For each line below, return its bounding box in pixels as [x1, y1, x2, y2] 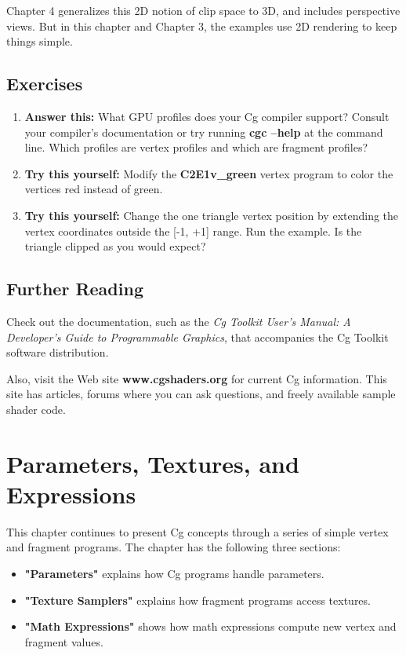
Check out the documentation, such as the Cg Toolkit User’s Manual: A [6, 313, 351, 329]
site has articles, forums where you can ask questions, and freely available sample [6, 386, 396, 402]
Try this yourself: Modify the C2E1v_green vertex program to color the [24, 165, 393, 181]
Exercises [6, 71, 83, 96]
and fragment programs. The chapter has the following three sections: [6, 539, 341, 555]
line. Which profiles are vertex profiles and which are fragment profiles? [24, 139, 368, 156]
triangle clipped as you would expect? [24, 238, 206, 254]
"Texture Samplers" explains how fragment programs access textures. [24, 591, 371, 608]
